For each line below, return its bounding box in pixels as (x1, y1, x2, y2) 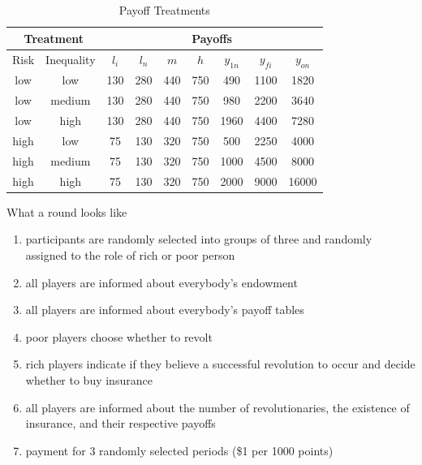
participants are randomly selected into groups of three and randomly (25, 230, 372, 248)
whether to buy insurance (25, 371, 153, 388)
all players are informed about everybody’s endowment (25, 273, 298, 291)
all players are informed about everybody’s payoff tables (25, 301, 304, 318)
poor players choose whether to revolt (25, 328, 213, 345)
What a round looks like (6, 203, 127, 220)
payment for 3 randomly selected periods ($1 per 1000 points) (25, 441, 334, 459)
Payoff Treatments (118, 2, 210, 18)
